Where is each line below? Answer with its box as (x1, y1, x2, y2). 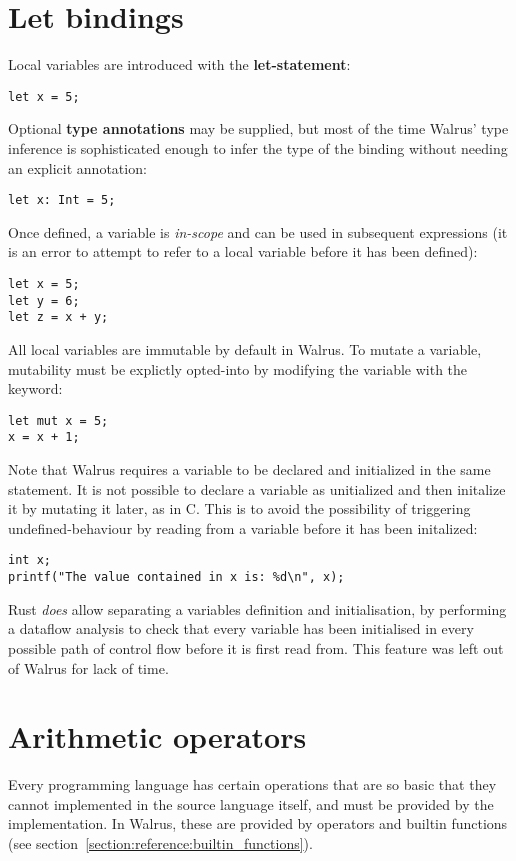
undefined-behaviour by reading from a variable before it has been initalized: (8, 517, 478, 538)
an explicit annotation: (8, 157, 147, 178)
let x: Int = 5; (8, 193, 116, 208)
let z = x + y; (8, 310, 109, 325)
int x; (8, 553, 51, 568)
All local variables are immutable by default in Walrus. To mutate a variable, (8, 338, 482, 359)
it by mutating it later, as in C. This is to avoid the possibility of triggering (8, 498, 471, 519)
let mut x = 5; (8, 413, 109, 428)
